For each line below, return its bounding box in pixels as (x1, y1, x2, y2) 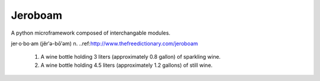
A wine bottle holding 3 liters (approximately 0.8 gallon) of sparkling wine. (40, 53, 221, 60)
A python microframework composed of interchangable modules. (11, 29, 171, 36)
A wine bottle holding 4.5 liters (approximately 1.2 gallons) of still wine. (40, 62, 213, 69)
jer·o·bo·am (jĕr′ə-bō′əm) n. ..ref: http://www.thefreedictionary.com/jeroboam (11, 40, 199, 47)
